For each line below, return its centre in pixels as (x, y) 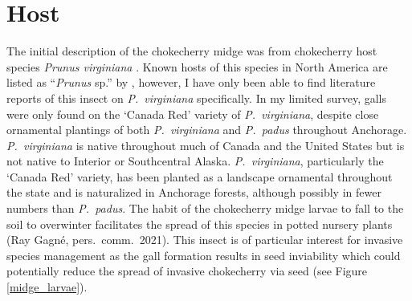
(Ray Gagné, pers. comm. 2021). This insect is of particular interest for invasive (205, 240)
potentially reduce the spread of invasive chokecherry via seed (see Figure (187, 271)
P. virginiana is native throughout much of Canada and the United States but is (206, 145)
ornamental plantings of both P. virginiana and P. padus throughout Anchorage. (207, 130)
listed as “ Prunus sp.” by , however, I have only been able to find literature (191, 82)
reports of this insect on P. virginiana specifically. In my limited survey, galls (196, 98)
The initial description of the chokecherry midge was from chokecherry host (192, 51)
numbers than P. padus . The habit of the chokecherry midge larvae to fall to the (205, 208)
